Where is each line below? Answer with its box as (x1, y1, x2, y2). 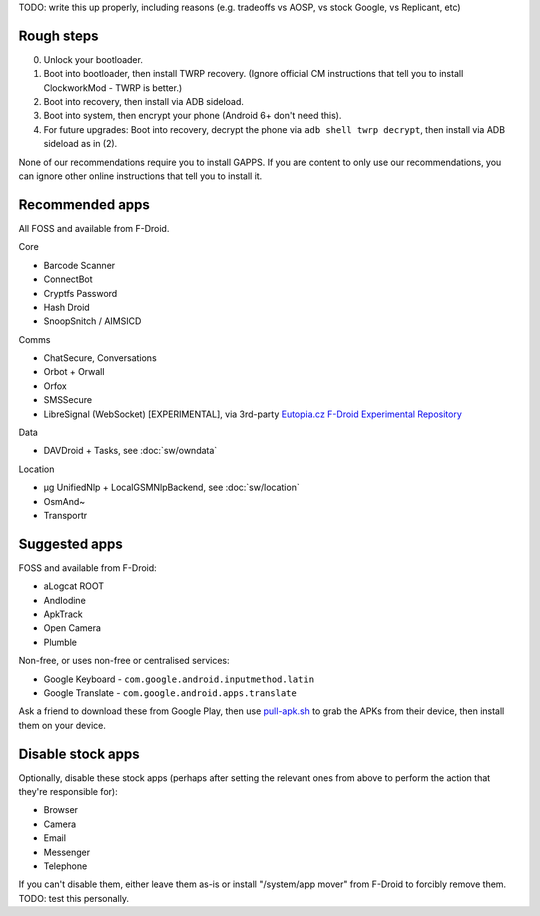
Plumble (43, 636, 77, 648)
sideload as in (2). (43, 138, 118, 150)
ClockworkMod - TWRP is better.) (43, 81, 183, 94)
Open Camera (43, 622, 102, 634)
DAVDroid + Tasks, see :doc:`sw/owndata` (43, 445, 218, 457)
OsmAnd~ (43, 495, 86, 507)
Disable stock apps (18, 745, 140, 762)
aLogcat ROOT (43, 580, 105, 592)
